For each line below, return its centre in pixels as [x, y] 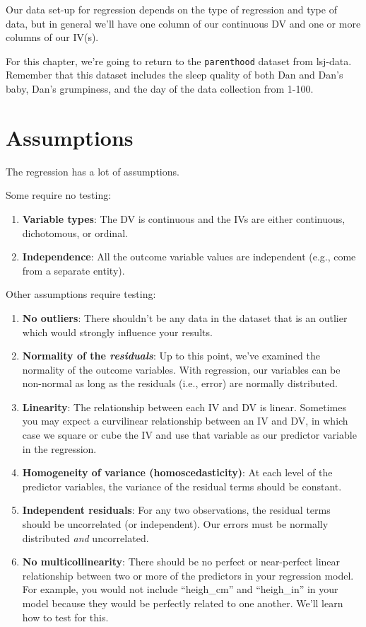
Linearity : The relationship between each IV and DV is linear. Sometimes [184, 407]
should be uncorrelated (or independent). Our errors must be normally [175, 524]
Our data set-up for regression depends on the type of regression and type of [171, 9]
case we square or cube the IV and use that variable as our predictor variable [189, 435]
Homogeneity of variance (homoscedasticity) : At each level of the [177, 472]
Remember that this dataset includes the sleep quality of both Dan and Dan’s [175, 75]
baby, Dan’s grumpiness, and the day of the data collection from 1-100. [160, 89]
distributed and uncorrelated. [85, 537]
